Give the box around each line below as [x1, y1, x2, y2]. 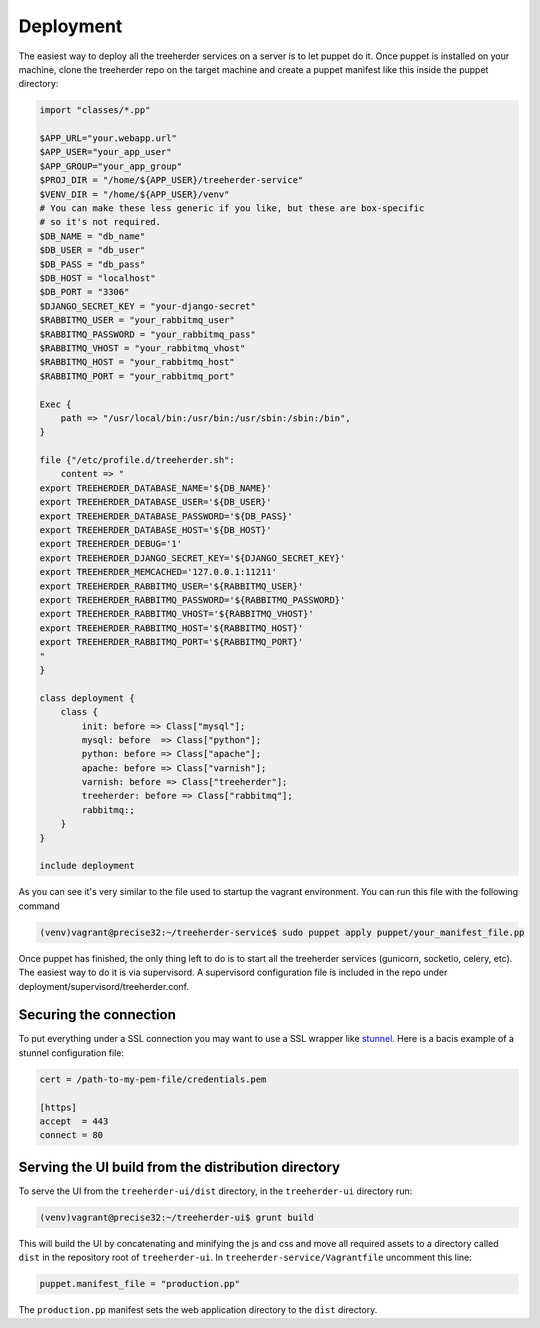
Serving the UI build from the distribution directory [18, 1158, 340, 1175]
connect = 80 [39, 1130, 104, 1141]
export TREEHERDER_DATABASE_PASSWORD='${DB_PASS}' [39, 510, 294, 522]
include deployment [39, 860, 135, 872]
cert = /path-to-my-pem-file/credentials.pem [39, 1073, 267, 1085]
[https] [39, 1101, 77, 1113]
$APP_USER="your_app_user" [39, 146, 172, 158]
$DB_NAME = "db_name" [39, 230, 146, 242]
